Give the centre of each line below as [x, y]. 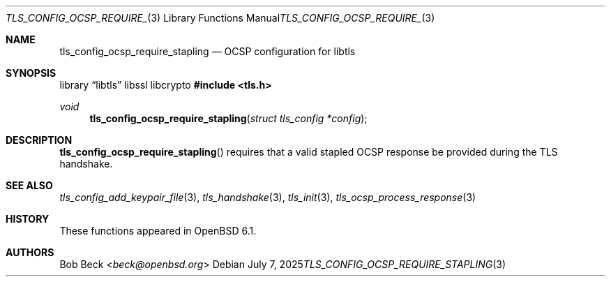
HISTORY [28, 219]
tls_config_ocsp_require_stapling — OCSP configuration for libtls [208, 51]
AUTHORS [30, 252]
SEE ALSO [29, 185]
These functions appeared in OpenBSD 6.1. [158, 231]
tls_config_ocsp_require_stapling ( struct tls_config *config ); [228, 118]
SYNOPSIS [31, 73]
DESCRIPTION [39, 140]
